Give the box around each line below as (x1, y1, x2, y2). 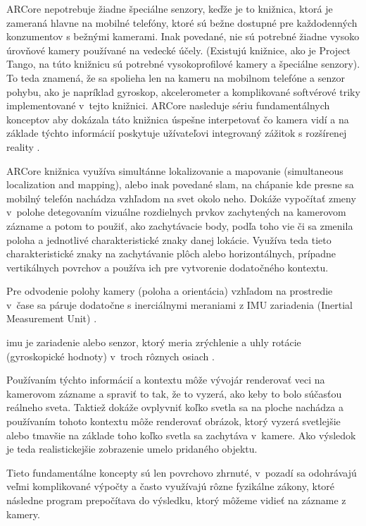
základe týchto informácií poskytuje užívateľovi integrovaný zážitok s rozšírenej (6, 126, 347, 140)
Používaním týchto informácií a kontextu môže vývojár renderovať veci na (6, 372, 325, 387)
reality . (6, 139, 40, 154)
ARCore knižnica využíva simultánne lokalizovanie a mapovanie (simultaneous (6, 163, 343, 178)
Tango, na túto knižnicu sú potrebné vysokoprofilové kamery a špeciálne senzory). (6, 56, 360, 71)
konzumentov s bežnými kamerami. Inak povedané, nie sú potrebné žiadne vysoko (6, 29, 360, 44)
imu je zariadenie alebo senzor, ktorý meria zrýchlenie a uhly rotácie (6, 335, 301, 350)
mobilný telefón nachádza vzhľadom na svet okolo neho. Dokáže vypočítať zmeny (6, 190, 356, 205)
